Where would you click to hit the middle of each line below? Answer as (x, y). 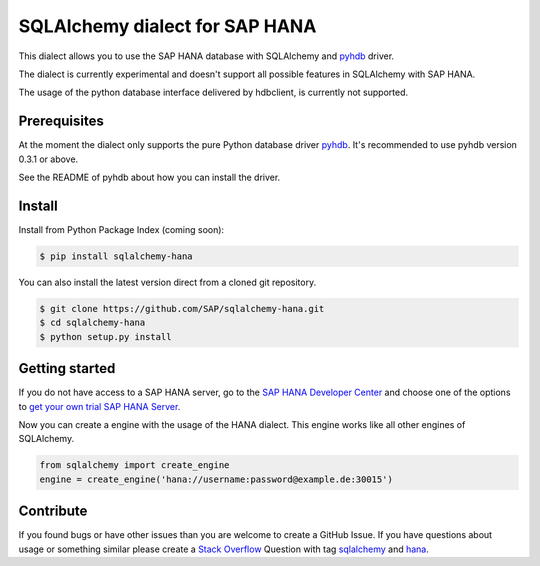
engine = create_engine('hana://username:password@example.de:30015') (216, 479)
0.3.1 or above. (48, 159)
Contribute (53, 511)
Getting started (67, 368)
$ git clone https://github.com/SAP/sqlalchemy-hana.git (182, 308)
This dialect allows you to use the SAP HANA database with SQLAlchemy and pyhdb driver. (206, 56)
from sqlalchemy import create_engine (134, 465)
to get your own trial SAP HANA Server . (99, 406)
